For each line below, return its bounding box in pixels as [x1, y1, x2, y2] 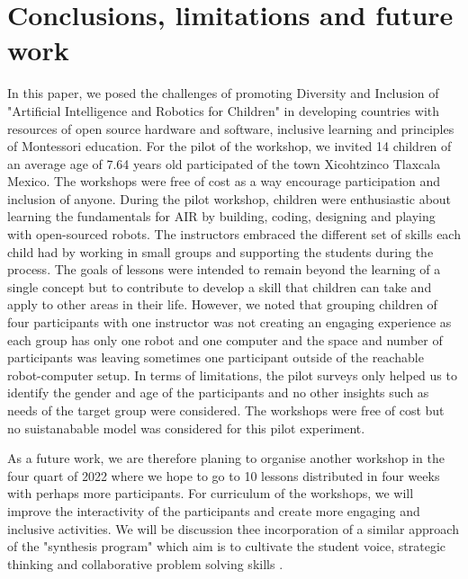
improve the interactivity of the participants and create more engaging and [7, 501, 420, 520]
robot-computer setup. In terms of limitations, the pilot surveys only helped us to [7, 365, 457, 384]
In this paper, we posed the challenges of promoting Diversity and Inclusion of [7, 84, 439, 102]
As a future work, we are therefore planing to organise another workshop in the [7, 449, 445, 468]
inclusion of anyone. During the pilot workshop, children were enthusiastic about [7, 189, 452, 208]
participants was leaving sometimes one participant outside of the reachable [7, 348, 424, 367]
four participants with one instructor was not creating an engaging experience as [7, 313, 452, 332]
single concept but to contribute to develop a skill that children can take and [7, 277, 432, 296]
